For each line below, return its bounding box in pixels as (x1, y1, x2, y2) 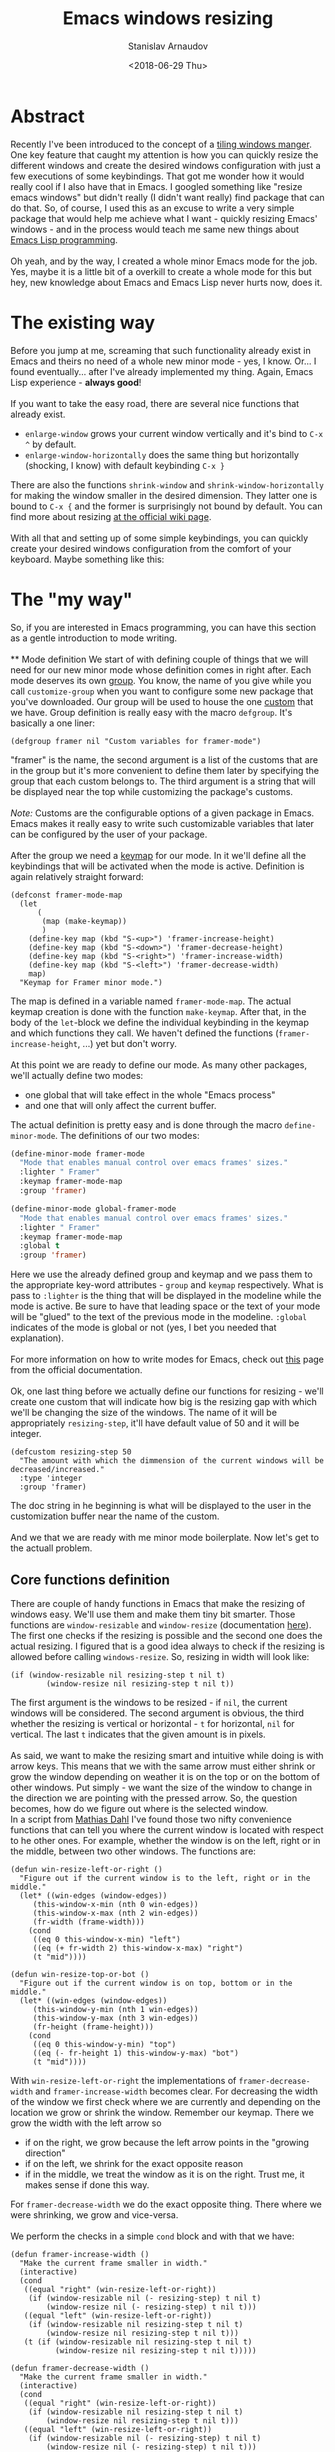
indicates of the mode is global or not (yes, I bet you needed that (10, 1322, 277, 1334)
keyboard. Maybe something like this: (10, 553, 165, 565)
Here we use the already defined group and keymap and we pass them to (10, 1268, 313, 1281)
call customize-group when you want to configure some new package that (10, 685, 314, 697)
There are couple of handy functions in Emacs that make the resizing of (10, 1598, 306, 1609)
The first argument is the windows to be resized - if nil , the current (10, 1697, 288, 1708)
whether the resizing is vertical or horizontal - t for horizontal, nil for (10, 1718, 295, 1729)
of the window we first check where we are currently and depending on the (10, 2096, 321, 2107)
